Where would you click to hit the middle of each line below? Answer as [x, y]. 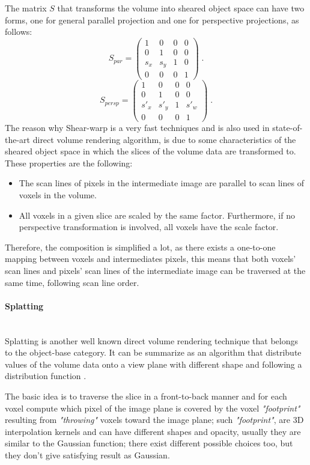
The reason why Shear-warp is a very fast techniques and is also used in [137, 128]
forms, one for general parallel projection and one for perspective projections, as [152, 20]
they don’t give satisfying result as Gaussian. [87, 454]
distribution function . [46, 376]
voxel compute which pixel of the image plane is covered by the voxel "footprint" [153, 408]
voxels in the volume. [58, 195]
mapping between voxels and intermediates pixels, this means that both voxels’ [150, 259]
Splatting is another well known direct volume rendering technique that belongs [152, 340]
